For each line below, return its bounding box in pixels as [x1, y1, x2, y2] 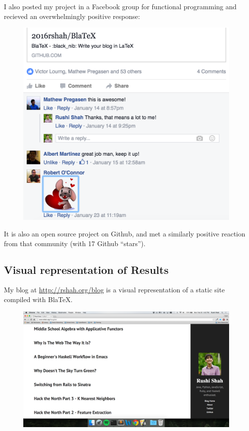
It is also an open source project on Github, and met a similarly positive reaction [4, 228, 246, 238]
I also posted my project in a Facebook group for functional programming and [4, 1, 237, 11]
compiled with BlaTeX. [4, 294, 73, 304]
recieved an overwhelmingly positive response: [4, 11, 140, 21]
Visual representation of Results [4, 262, 169, 277]
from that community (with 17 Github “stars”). [4, 238, 146, 248]
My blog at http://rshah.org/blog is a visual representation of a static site [4, 285, 225, 295]
